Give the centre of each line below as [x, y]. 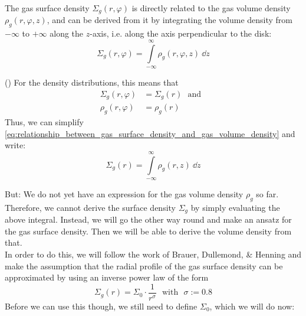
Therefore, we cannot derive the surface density [91, 207]
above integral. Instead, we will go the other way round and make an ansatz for [148, 219]
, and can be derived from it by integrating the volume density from [170, 20]
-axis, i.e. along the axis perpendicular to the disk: [181, 33]
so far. [267, 193]
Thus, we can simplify [44, 121]
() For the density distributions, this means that [92, 82]
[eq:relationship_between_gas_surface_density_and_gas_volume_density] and [150, 133]
